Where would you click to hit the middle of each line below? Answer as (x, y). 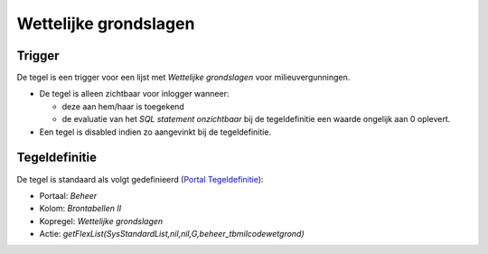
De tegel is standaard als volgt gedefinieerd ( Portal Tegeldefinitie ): (140, 179)
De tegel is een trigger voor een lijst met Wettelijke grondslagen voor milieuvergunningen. (183, 78)
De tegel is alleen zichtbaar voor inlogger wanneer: (134, 94)
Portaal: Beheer (68, 195)
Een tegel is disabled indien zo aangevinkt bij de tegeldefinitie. (155, 132)
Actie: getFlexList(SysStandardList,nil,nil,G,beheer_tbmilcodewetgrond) (172, 234)
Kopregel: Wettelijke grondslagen (101, 221)
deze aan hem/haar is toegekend (123, 106)
